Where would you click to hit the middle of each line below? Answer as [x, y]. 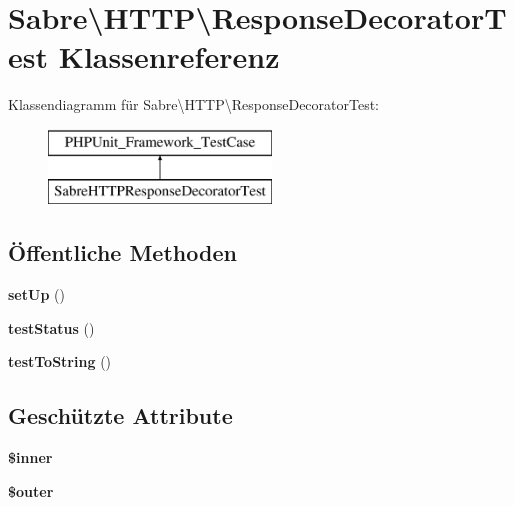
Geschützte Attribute [120, 415]
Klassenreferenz [169, 56]
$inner [30, 457]
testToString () [60, 361]
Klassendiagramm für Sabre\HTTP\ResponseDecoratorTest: [193, 104]
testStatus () [51, 327]
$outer [31, 490]
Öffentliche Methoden [122, 252]
